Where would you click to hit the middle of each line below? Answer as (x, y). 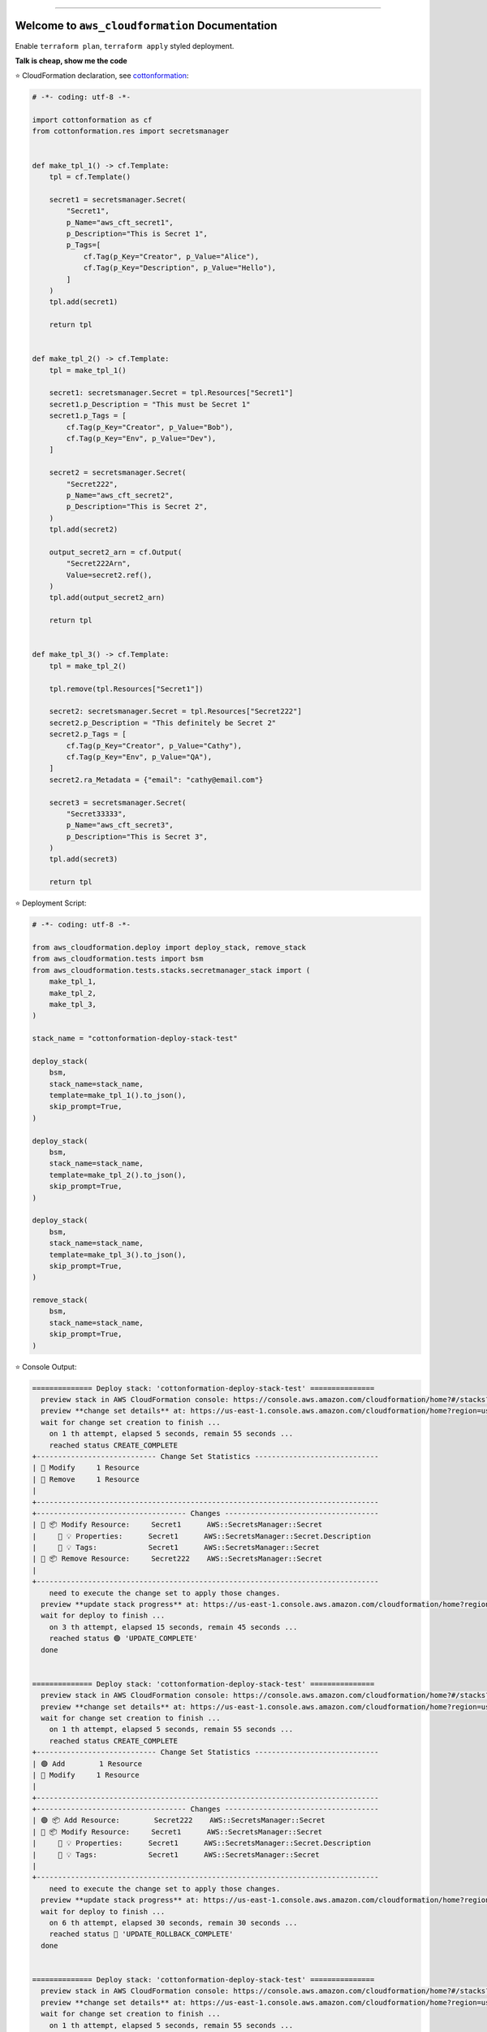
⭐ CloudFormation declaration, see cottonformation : (102, 76)
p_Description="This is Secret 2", (137, 507)
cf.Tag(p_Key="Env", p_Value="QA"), (139, 757)
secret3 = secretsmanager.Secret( (118, 802)
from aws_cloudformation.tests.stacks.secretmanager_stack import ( (171, 970)
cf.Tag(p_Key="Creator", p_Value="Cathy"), (154, 745)
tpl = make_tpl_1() (88, 370)
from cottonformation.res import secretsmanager (131, 131)
